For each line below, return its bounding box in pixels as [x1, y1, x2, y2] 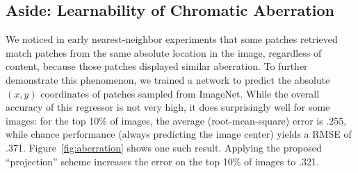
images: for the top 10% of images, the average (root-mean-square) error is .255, [6, 113, 347, 127]
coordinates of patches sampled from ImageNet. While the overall [40, 86, 320, 100]
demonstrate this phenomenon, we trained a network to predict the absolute [6, 72, 330, 86]
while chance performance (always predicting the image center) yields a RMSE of [6, 127, 352, 141]
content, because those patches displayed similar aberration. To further [6, 59, 308, 73]
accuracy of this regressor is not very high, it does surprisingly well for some [6, 100, 330, 114]
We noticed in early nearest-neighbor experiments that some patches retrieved [6, 32, 338, 46]
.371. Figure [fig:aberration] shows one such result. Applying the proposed [6, 140, 322, 154]
